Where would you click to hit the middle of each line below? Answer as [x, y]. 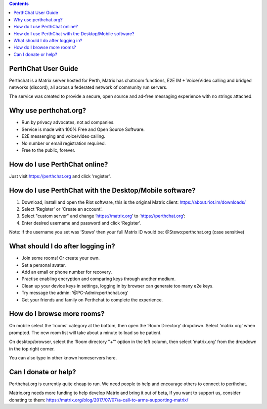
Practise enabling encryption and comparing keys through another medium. [98, 279]
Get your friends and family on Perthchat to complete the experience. [92, 299]
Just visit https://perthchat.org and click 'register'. [60, 176]
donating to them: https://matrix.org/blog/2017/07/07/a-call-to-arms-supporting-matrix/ [99, 400]
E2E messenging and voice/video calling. [64, 136]
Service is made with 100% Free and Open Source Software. [83, 129]
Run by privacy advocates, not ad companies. [68, 122]
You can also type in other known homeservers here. [63, 357]
